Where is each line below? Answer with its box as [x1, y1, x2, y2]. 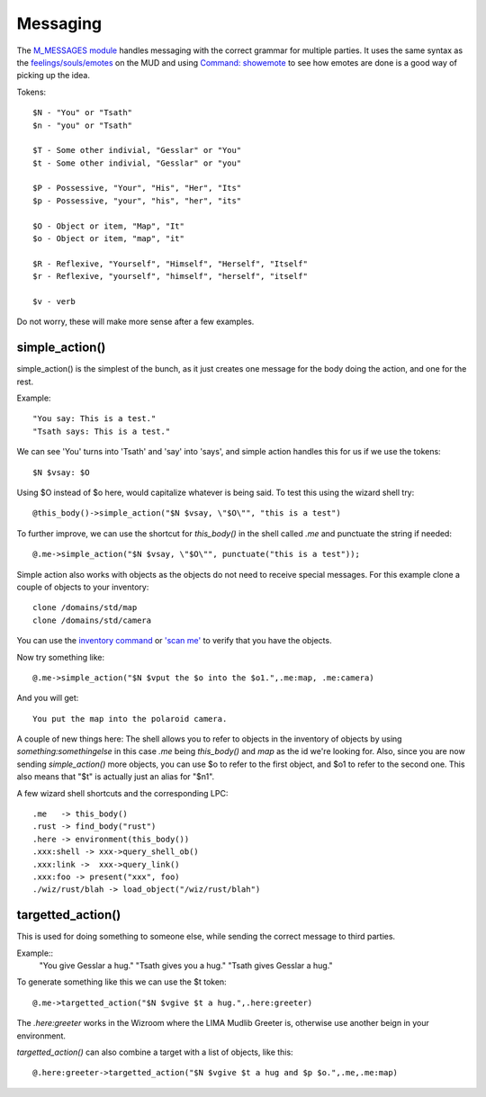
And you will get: [16, 693, 79, 704]
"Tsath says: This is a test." [32, 426, 171, 436]
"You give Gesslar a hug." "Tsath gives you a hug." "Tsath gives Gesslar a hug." [39, 960, 333, 971]
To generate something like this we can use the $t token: [16, 976, 227, 987]
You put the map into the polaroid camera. [32, 714, 228, 724]
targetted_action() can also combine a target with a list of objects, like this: [16, 1047, 293, 1057]
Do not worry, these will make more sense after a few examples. [16, 316, 255, 328]
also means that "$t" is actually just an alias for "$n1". [16, 771, 215, 782]
